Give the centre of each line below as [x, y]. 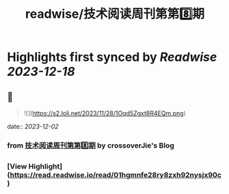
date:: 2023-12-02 [33, 126]
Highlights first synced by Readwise [112, 57]
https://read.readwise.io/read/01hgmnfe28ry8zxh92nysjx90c [116, 175]
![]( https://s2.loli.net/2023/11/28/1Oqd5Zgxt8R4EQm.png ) [105, 113]
